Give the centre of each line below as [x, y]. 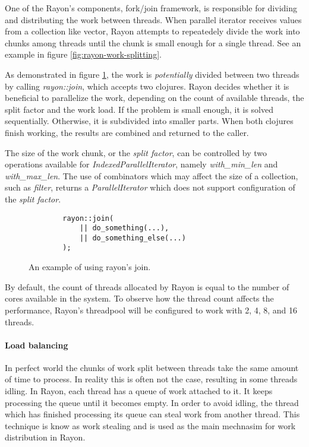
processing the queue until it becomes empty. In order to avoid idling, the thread [152, 402]
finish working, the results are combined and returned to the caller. [127, 132]
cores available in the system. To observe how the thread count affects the [139, 298]
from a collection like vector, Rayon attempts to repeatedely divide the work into [152, 31]
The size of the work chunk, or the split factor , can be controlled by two [136, 152]
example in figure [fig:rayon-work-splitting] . [83, 54]
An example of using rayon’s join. [90, 267]
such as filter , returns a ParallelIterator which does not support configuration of [150, 187]
